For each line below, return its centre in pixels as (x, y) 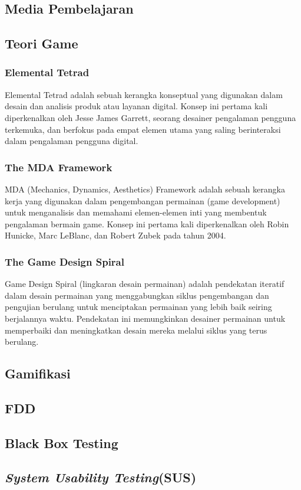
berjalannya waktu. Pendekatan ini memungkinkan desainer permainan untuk (145, 318)
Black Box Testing (62, 442)
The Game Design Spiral (64, 261)
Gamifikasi (38, 373)
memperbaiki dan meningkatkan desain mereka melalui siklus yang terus (136, 330)
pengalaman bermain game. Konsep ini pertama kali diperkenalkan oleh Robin (147, 223)
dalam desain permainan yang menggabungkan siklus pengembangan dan (137, 295)
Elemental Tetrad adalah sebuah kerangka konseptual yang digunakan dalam (144, 94)
